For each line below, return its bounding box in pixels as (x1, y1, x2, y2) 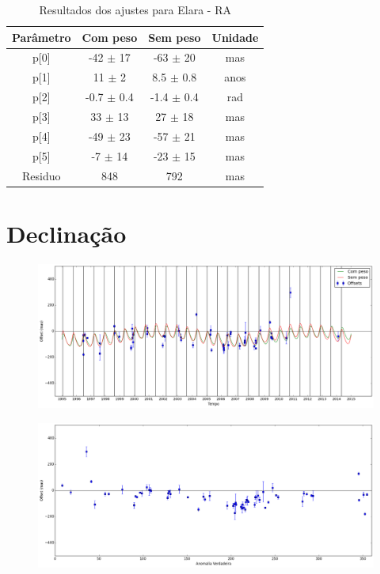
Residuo (22, 167, 61, 183)
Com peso (82, 28, 138, 45)
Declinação (6, 217, 127, 249)
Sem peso (148, 28, 201, 45)
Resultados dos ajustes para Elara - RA (39, 2, 231, 17)
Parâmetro (12, 28, 71, 45)
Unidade (211, 28, 259, 45)
